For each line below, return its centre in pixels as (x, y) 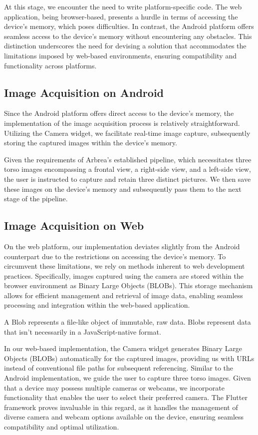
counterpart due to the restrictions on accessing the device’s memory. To (115, 256)
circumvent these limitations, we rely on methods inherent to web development (125, 266)
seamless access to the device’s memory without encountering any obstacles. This (128, 36)
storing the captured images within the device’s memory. (91, 143)
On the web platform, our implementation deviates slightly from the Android (122, 246)
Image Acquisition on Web (74, 225)
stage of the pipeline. (36, 199)
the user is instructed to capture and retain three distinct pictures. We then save (128, 179)
